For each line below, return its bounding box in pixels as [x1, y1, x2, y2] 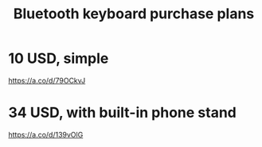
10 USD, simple [8, 49, 109, 68]
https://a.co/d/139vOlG [8, 130, 84, 139]
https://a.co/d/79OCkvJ [8, 75, 86, 85]
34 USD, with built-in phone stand [8, 104, 237, 122]
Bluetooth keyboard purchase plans [13, 5, 255, 23]
